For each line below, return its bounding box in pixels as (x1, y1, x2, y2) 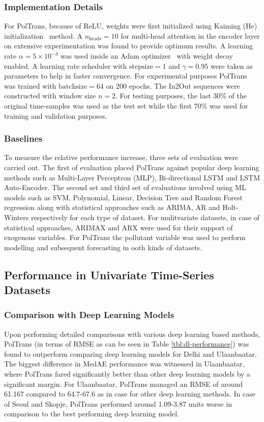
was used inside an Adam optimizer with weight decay (60, 50, 233, 61)
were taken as (210, 60, 253, 71)
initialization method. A (4, 30, 83, 41)
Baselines (4, 132, 43, 145)
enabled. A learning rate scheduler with (4, 60, 127, 71)
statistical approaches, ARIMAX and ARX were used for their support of (4, 222, 233, 232)
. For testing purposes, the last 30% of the (115, 90, 247, 101)
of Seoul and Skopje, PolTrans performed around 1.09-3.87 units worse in (4, 398, 232, 409)
